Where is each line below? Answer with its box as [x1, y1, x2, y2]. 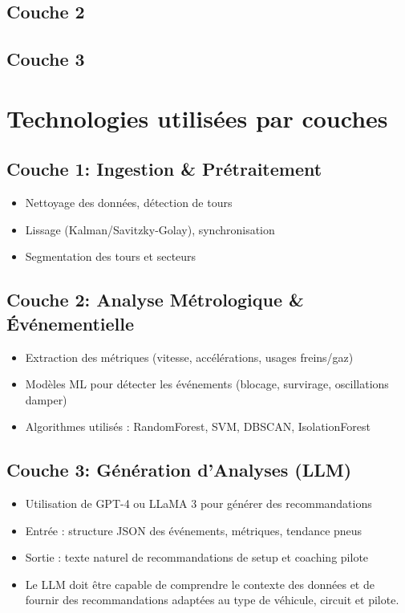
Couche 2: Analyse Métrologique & [6, 287, 304, 312]
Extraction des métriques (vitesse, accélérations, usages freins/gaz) [25, 348, 354, 365]
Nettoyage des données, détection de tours [25, 194, 233, 211]
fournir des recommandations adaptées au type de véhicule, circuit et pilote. [25, 591, 399, 608]
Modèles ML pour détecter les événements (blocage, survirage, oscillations [25, 376, 389, 392]
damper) [25, 391, 67, 408]
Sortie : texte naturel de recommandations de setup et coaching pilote [25, 549, 369, 566]
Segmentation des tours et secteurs [25, 248, 196, 265]
